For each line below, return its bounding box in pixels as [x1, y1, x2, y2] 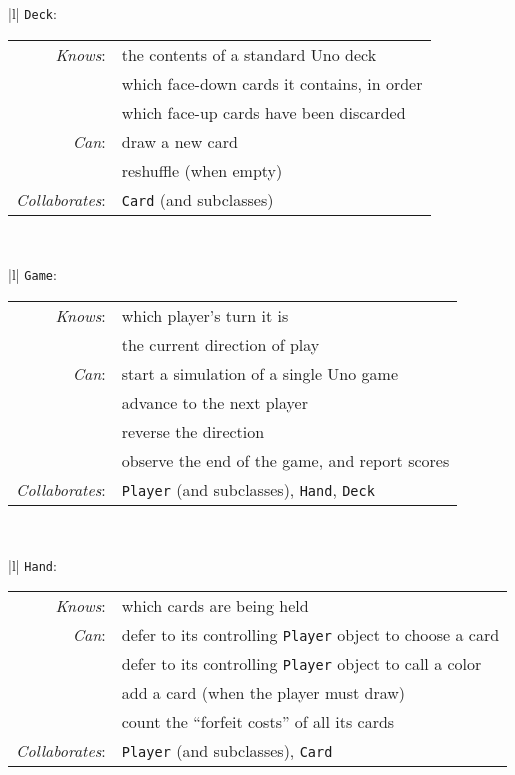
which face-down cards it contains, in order [121, 71, 423, 95]
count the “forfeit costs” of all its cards [121, 710, 395, 734]
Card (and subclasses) [121, 187, 274, 211]
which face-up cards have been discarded [121, 100, 406, 124]
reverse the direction [121, 419, 265, 443]
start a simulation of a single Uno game [121, 361, 399, 385]
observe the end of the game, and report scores [121, 448, 450, 472]
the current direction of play [121, 332, 320, 356]
